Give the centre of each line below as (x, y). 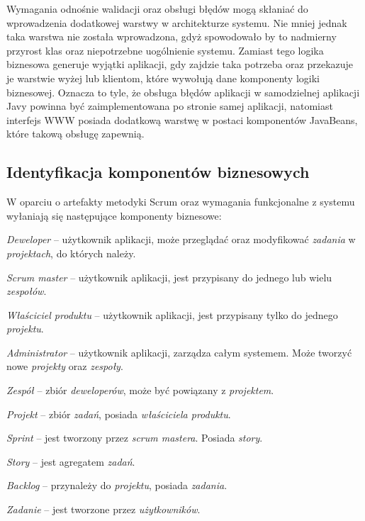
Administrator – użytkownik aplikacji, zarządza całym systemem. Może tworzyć (179, 352)
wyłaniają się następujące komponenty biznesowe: (114, 215)
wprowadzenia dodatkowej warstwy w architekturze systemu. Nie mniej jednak (177, 22)
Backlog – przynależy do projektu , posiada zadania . (117, 485)
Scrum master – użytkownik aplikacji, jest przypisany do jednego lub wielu (169, 277)
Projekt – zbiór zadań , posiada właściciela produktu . (119, 414)
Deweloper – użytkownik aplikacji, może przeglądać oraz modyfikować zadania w (181, 239)
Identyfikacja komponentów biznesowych (158, 172)
